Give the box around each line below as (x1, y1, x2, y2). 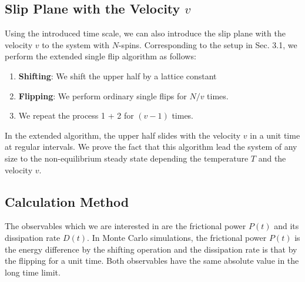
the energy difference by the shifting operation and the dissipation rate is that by (5, 243, 297, 255)
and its (274, 220, 299, 232)
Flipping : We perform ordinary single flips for (18, 89, 187, 102)
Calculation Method (5, 192, 129, 210)
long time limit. (5, 266, 61, 278)
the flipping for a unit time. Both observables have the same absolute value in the (5, 254, 299, 267)
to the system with (42, 38, 110, 51)
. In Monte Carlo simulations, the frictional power (87, 231, 267, 243)
